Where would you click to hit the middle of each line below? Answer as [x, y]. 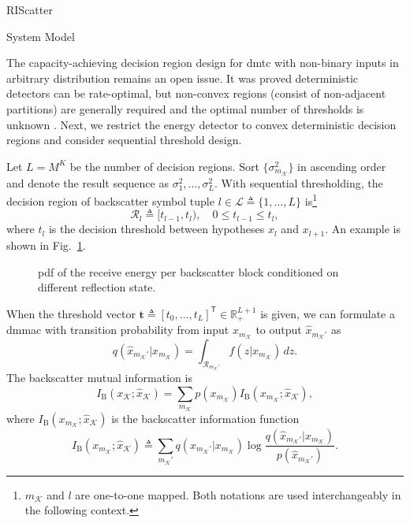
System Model [41, 36]
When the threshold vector [71, 313]
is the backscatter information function [205, 418]
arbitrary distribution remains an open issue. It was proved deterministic [183, 78]
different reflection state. [97, 287]
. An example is [363, 229]
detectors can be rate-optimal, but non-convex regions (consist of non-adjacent [196, 93]
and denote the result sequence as [88, 182]
